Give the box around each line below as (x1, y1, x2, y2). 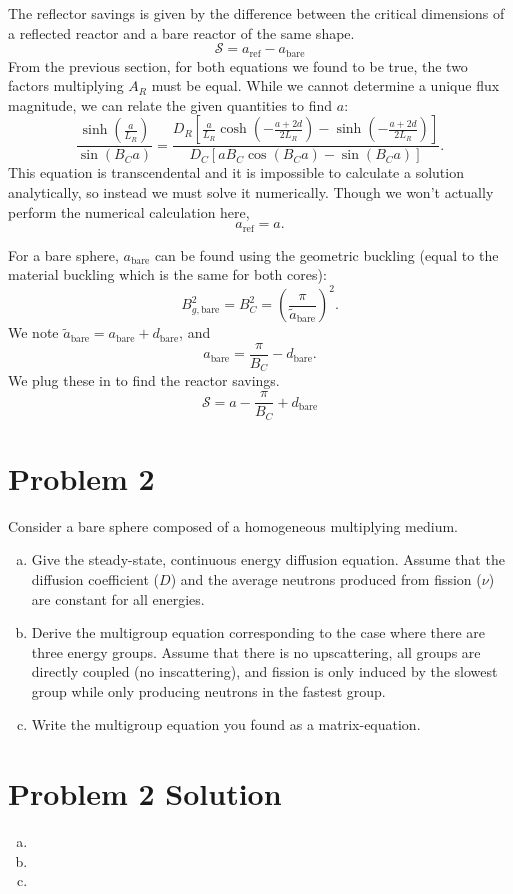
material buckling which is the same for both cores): (8, 264, 327, 285)
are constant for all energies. (31, 588, 205, 609)
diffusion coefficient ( (31, 568, 160, 589)
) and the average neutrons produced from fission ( (170, 568, 482, 589)
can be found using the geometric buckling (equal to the (154, 244, 499, 265)
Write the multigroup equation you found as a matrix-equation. (31, 714, 421, 735)
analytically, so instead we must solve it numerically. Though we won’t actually (8, 182, 494, 203)
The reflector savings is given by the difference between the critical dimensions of (8, 3, 505, 23)
